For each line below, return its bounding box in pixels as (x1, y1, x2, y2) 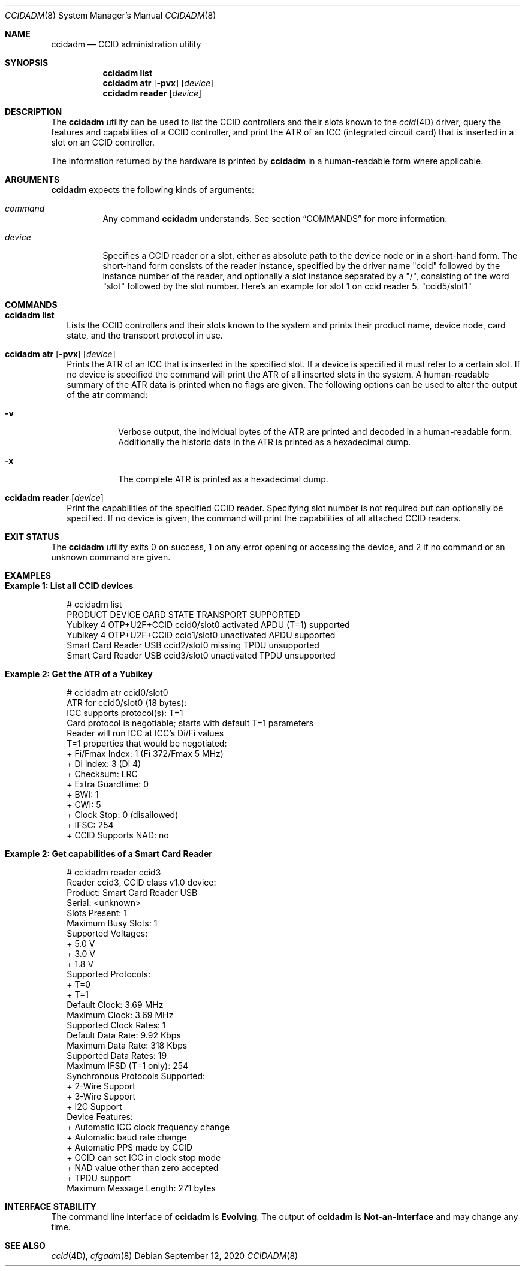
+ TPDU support (67, 1173, 131, 1183)
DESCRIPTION (5, 107, 62, 117)
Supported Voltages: (67, 928, 148, 938)
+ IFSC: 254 (67, 820, 114, 830)
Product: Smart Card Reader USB (67, 887, 198, 898)
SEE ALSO (5, 1240, 46, 1251)
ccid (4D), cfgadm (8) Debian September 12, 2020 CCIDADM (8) (51, 1251, 298, 1261)
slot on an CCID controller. (51, 137, 155, 147)
